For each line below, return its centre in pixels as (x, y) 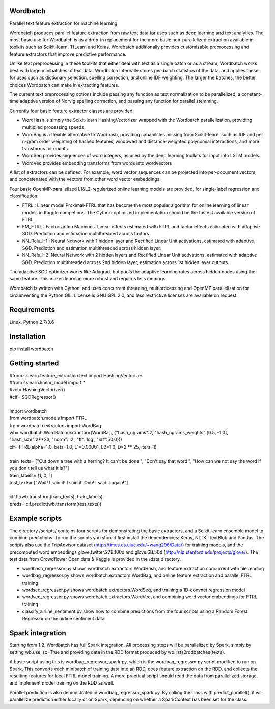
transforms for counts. (46, 148)
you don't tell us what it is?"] (39, 468)
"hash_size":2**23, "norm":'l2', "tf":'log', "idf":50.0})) (66, 440)
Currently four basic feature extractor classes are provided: (72, 111)
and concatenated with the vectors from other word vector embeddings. (85, 179)
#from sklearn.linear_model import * (47, 383)
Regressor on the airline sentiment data (63, 618)
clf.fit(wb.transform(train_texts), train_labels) (56, 496)
